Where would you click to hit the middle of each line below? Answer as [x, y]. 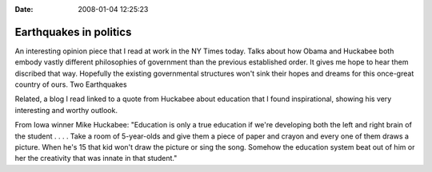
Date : [24, 9]
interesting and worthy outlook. [66, 110]
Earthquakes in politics [73, 32]
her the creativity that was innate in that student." [96, 158]
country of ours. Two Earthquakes [71, 84]
